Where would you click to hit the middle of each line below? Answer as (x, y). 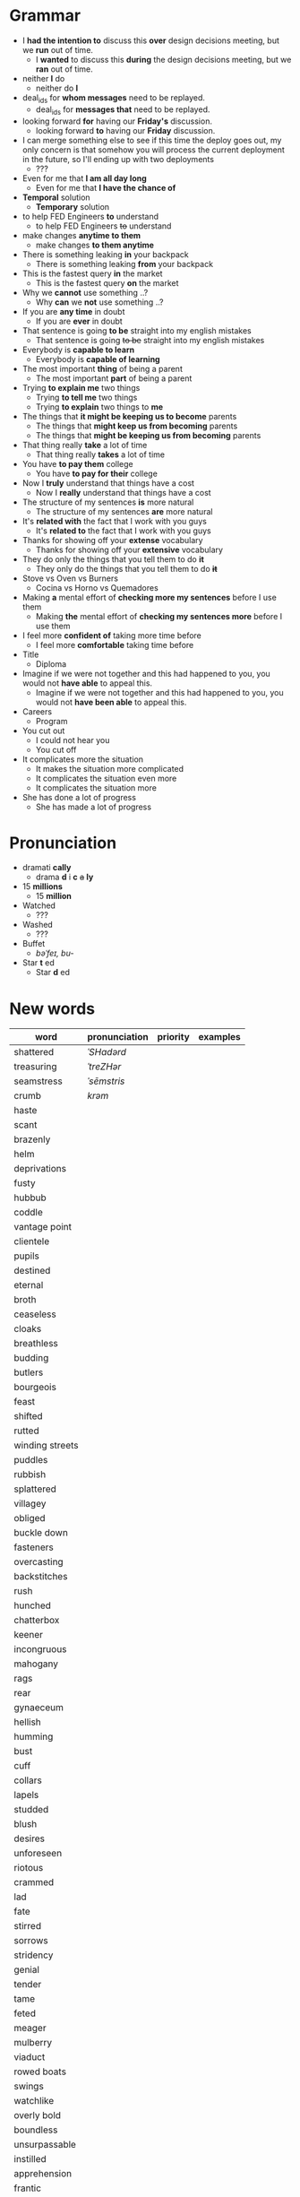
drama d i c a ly (64, 877)
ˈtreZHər (104, 1067)
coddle (28, 1213)
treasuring (35, 1067)
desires (29, 1838)
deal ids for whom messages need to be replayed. (114, 98)
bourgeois (35, 1388)
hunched (33, 1605)
